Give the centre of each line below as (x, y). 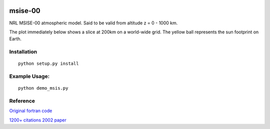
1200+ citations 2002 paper (38, 120)
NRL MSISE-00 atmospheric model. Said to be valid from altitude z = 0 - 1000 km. (93, 23)
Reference (22, 101)
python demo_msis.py (43, 88)
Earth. (15, 39)
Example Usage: (29, 76)
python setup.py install (48, 64)
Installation (23, 52)
